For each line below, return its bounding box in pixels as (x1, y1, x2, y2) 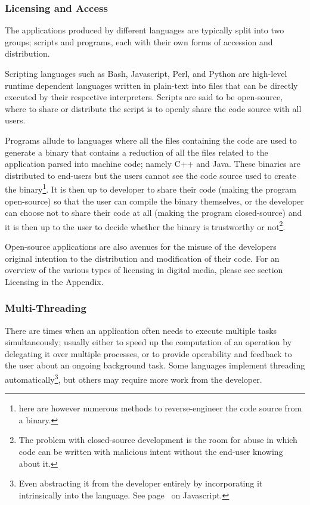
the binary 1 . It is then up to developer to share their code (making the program (5, 181, 296, 195)
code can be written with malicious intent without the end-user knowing (18, 445, 283, 458)
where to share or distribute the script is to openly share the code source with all (5, 102, 302, 114)
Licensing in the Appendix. (5, 275, 104, 287)
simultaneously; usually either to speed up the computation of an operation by (5, 336, 292, 348)
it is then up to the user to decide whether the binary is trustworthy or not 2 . (5, 218, 286, 233)
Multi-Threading (5, 300, 86, 315)
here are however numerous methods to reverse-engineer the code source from (18, 402, 302, 414)
